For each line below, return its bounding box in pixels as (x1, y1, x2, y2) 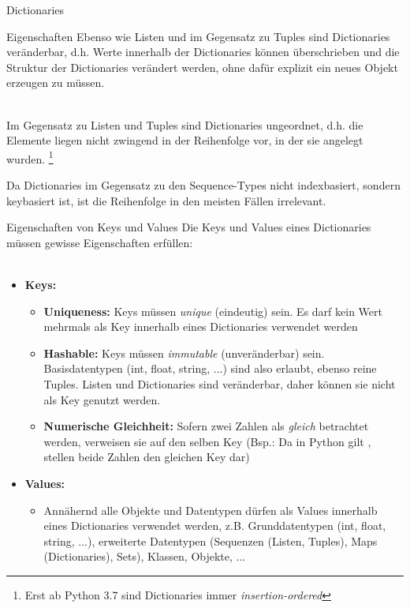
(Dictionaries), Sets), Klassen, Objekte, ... (43, 548, 246, 565)
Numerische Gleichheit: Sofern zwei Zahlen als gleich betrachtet (43, 418, 369, 434)
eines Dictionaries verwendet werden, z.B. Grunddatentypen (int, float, (43, 517, 386, 534)
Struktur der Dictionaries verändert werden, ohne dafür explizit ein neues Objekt (6, 58, 398, 75)
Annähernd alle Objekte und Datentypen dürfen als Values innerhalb (43, 501, 378, 518)
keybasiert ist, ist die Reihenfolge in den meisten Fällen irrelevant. (6, 192, 326, 208)
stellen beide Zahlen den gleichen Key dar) (43, 448, 250, 465)
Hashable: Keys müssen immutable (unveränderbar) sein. (43, 344, 325, 361)
